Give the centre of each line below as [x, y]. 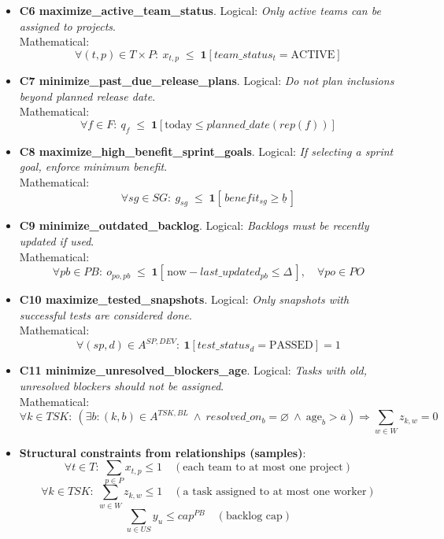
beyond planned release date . [87, 96]
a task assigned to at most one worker [275, 492]
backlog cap [254, 516]
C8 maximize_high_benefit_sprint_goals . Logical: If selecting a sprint [206, 151]
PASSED [291, 346]
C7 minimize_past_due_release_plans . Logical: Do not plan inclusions [207, 81]
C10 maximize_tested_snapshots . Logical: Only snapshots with [184, 299]
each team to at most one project [263, 468]
